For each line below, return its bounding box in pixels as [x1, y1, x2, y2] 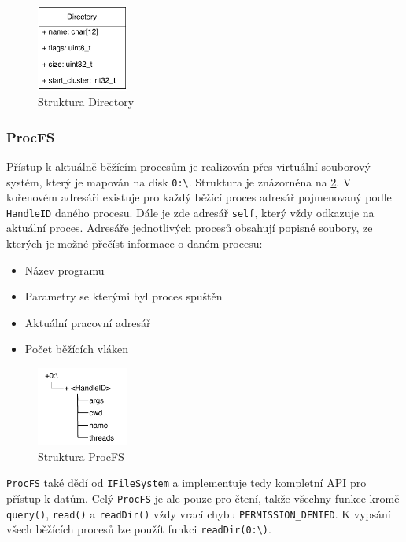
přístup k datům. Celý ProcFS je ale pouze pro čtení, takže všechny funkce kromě [6, 489, 400, 506]
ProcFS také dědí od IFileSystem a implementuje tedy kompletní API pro [6, 474, 367, 491]
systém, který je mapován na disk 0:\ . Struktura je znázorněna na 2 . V [6, 173, 352, 190]
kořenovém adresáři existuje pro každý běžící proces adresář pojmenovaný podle [6, 189, 392, 205]
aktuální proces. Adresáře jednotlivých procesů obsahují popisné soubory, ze [6, 219, 373, 236]
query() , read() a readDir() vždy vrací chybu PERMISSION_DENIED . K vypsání [6, 505, 391, 522]
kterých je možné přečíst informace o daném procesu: [6, 235, 263, 252]
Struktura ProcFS [38, 448, 124, 464]
